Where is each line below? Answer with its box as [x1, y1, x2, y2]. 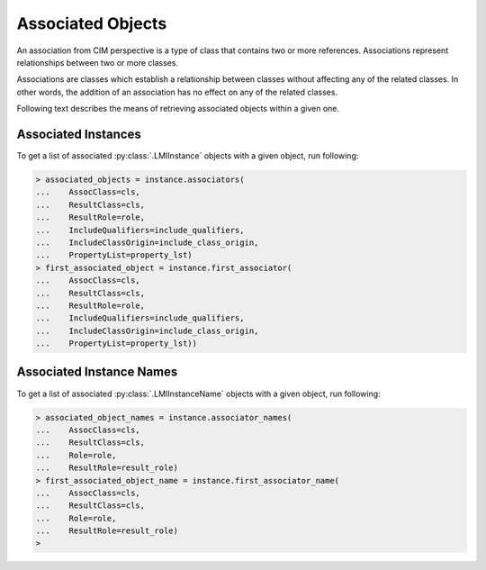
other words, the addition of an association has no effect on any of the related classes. [16, 86, 337, 97]
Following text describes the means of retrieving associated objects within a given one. [16, 104, 339, 114]
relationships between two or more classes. [16, 57, 179, 68]
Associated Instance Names [16, 365, 178, 380]
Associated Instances [16, 126, 141, 141]
